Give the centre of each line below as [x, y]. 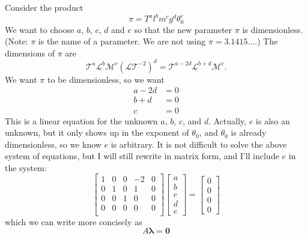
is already [249, 132]
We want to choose [40, 29]
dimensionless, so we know [53, 144]
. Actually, [227, 120]
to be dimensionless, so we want [106, 79]
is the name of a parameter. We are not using [122, 41]
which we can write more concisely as [74, 221]
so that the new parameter [183, 29]
